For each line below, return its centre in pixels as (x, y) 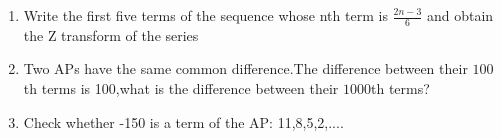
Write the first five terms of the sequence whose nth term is (205, 15)
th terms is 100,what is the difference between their (181, 88)
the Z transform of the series (111, 34)
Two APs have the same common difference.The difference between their (245, 68)
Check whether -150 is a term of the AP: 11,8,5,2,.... (183, 121)
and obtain (460, 15)
